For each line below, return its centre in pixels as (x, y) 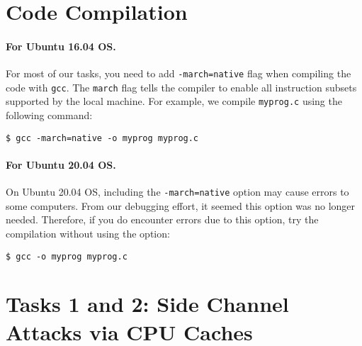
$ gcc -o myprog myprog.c (67, 256)
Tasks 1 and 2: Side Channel (147, 304)
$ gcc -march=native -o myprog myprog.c (102, 138)
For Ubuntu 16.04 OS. (61, 46)
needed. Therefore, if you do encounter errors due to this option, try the (162, 219)
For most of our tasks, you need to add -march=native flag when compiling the (179, 73)
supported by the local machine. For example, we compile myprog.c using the (174, 101)
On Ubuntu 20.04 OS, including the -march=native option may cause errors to (177, 192)
